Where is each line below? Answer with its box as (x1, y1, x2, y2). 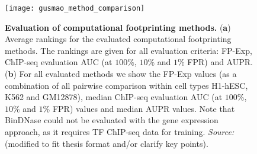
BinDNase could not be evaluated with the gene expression (5, 114, 219, 126)
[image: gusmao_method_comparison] (5, 4, 145, 12)
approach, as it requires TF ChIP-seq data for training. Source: (5, 126, 234, 137)
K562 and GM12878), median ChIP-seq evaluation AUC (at (5, 91, 223, 103)
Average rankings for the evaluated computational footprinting (5, 33, 232, 45)
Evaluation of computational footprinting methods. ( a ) (5, 21, 231, 33)
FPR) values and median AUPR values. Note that (52, 102, 235, 114)
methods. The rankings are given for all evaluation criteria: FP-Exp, (5, 44, 252, 56)
